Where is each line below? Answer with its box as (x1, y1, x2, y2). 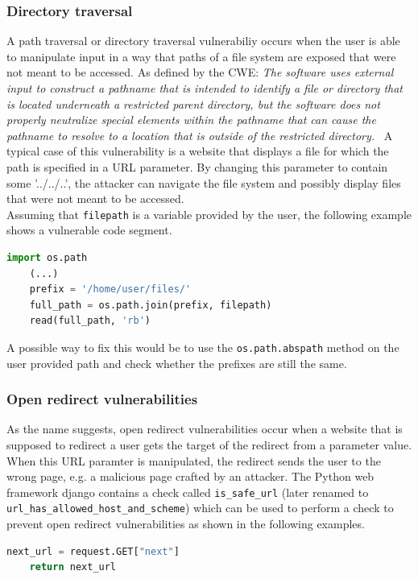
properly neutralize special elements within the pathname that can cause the (6, 111, 376, 128)
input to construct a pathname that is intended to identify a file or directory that (6, 80, 403, 96)
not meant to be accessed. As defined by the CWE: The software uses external (6, 64, 394, 81)
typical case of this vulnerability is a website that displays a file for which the (6, 143, 389, 159)
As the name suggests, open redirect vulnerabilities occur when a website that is (6, 420, 403, 437)
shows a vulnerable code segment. (6, 221, 172, 238)
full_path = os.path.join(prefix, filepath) (29, 299, 272, 311)
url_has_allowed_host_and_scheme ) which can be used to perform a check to (6, 499, 394, 516)
